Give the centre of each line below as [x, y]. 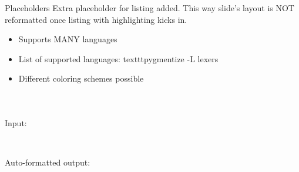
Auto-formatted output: [48, 162]
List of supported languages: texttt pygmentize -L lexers [118, 58]
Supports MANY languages [68, 39]
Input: [16, 122]
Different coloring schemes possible [81, 78]
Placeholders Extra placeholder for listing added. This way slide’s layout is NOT [149, 8]
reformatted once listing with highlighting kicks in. [96, 19]
